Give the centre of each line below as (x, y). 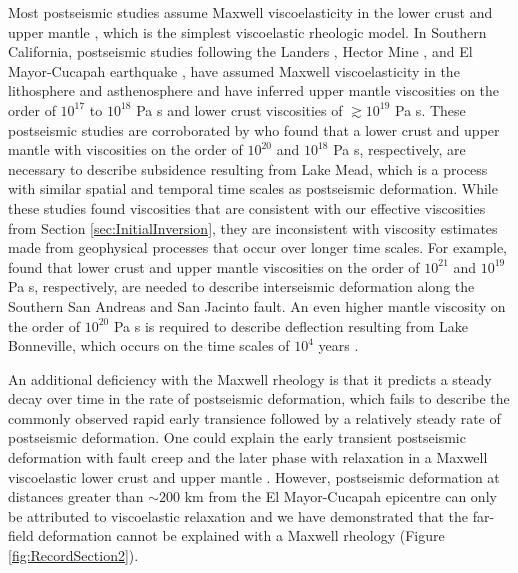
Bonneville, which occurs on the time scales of (149, 345)
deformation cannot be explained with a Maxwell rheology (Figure (241, 535)
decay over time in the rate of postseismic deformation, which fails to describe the (259, 398)
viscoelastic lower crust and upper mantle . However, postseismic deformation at (254, 476)
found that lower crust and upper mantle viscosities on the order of (214, 266)
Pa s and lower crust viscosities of (239, 109)
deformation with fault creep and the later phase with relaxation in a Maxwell (248, 457)
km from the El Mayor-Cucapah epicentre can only (340, 496)
